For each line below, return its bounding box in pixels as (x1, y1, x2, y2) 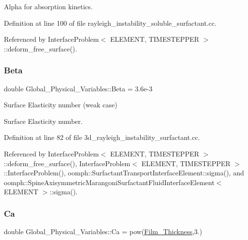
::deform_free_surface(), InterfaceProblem (4, 158, 131, 168)
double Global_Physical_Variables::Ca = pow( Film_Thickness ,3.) (4, 226, 202, 237)
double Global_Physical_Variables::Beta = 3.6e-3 (4, 83, 152, 93)
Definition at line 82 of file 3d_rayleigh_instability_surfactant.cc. (4, 132, 200, 142)
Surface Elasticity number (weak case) (4, 100, 117, 110)
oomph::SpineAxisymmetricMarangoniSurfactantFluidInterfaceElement (4, 177, 215, 187)
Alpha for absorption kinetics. (4, 1, 93, 11)
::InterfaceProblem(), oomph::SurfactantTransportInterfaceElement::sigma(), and (4, 168, 244, 178)
